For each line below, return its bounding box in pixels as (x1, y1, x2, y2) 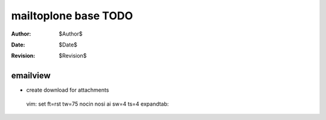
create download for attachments (26, 86, 109, 93)
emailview (11, 71, 51, 81)
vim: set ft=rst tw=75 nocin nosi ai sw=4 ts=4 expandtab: (26, 100, 169, 107)
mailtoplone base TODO (11, 9, 133, 22)
